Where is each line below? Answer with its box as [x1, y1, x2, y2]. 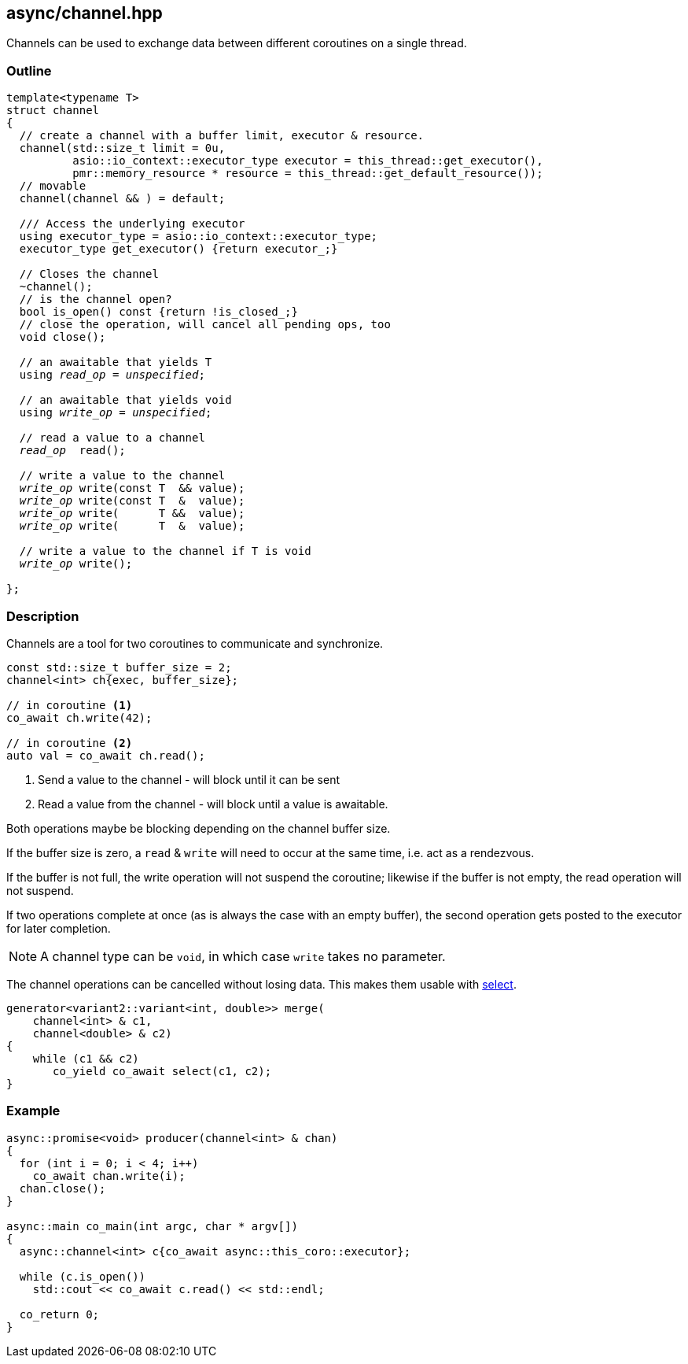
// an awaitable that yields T [19, 356, 212, 369]
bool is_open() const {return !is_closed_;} [19, 305, 298, 319]
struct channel [6, 104, 100, 117]
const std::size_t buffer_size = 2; [6, 660, 232, 674]
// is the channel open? [19, 293, 172, 306]
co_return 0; [19, 1307, 100, 1321]
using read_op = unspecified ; [19, 368, 205, 382]
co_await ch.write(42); [6, 711, 153, 724]
